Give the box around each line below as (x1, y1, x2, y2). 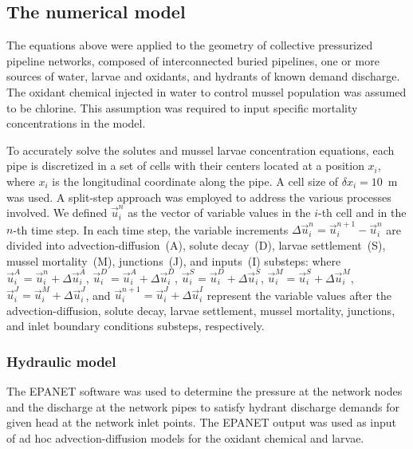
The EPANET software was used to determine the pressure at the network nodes (6, 383, 403, 400)
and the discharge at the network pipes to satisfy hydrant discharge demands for (6, 398, 399, 415)
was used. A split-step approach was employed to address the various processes (6, 188, 391, 205)
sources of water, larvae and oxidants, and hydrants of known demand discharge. (6, 68, 400, 85)
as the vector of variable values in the (128, 204, 311, 221)
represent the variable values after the (206, 286, 392, 303)
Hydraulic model (6, 351, 116, 371)
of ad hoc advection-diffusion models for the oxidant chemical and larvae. (6, 430, 364, 447)
